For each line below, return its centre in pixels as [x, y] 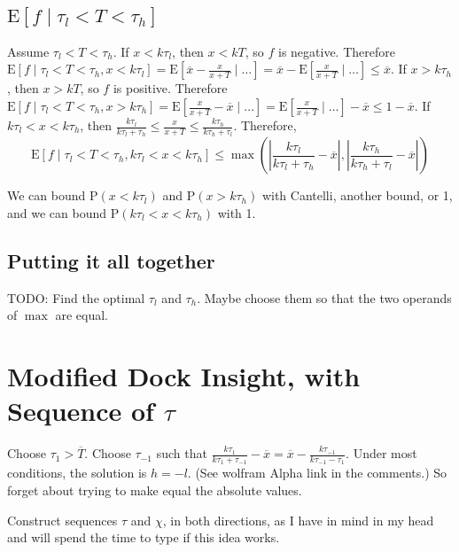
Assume [28, 51]
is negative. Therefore [336, 51]
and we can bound [57, 212]
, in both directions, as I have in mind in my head [298, 520]
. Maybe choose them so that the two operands [324, 297]
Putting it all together [111, 260]
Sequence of [81, 411]
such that [182, 453]
